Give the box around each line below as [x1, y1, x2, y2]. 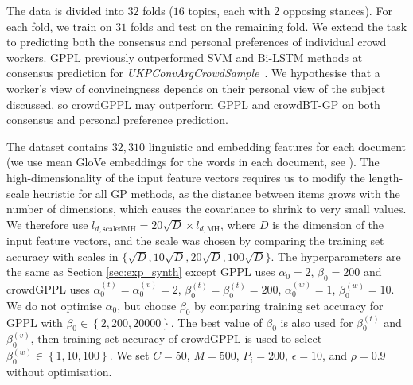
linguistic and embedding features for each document [148, 138, 407, 154]
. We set [109, 347, 150, 364]
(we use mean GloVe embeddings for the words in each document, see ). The [6, 154, 380, 170]
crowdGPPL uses [6, 280, 90, 297]
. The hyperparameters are [271, 247, 401, 264]
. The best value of [170, 313, 263, 330]
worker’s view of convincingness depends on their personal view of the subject [6, 80, 386, 96]
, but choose [117, 297, 177, 313]
